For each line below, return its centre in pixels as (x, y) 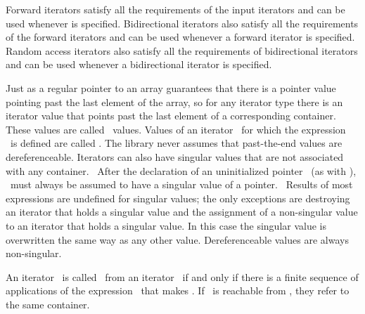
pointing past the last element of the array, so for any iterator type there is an (174, 102)
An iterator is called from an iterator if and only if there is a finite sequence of (182, 276)
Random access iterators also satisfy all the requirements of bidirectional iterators (182, 50)
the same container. (48, 304)
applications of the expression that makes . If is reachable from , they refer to (178, 290)
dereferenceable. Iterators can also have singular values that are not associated (175, 156)
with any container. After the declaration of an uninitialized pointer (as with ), (181, 170)
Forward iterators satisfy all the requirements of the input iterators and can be (175, 9)
